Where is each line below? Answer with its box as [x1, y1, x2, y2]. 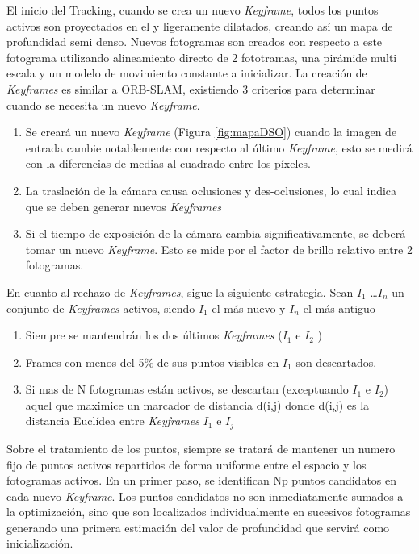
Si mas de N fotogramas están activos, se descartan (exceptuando [25, 381, 349, 398]
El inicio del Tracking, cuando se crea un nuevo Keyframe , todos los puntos [6, 2, 379, 18]
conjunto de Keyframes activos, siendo [6, 299, 195, 316]
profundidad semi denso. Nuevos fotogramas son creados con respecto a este [6, 33, 383, 50]
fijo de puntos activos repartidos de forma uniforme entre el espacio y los [6, 456, 367, 473]
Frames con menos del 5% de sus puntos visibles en [25, 353, 279, 370]
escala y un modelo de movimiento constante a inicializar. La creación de [6, 65, 367, 81]
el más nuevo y [212, 299, 286, 316]
